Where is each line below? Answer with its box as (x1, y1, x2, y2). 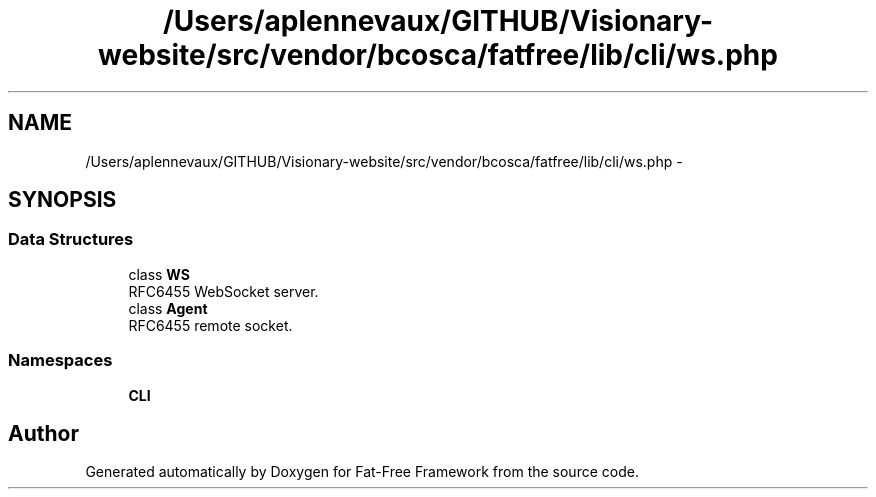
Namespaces (8, 350, 113, 371)
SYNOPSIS (8, 187, 117, 213)
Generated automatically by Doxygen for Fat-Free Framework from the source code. (85, 463, 639, 481)
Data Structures (8, 229, 134, 250)
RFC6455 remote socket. (128, 316, 293, 334)
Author (8, 420, 79, 446)
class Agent (128, 299, 208, 317)
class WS (128, 265, 190, 283)
